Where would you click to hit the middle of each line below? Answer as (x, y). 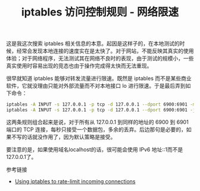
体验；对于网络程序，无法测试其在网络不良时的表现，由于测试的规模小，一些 (100, 58)
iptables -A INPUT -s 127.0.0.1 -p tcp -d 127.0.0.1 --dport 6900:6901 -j (101, 110)
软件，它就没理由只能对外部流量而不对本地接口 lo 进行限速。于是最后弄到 (96, 86)
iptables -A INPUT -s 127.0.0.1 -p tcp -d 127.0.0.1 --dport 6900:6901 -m (101, 104)
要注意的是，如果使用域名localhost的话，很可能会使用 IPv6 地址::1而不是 (95, 149)
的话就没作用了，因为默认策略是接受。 (69, 136)
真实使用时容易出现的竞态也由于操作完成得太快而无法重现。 (79, 66)
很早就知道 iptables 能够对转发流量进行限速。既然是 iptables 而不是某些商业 (99, 78)
